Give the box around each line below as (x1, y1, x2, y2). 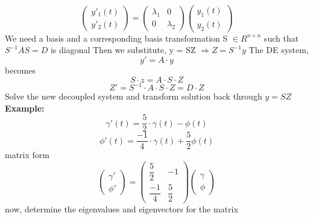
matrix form (5, 148, 49, 161)
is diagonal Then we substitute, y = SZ (50, 43, 196, 56)
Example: (5, 101, 45, 114)
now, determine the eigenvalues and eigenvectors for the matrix (5, 203, 238, 215)
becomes (5, 63, 36, 76)
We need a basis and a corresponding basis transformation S (5, 31, 228, 44)
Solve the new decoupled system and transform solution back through (5, 90, 262, 102)
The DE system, (248, 43, 309, 56)
